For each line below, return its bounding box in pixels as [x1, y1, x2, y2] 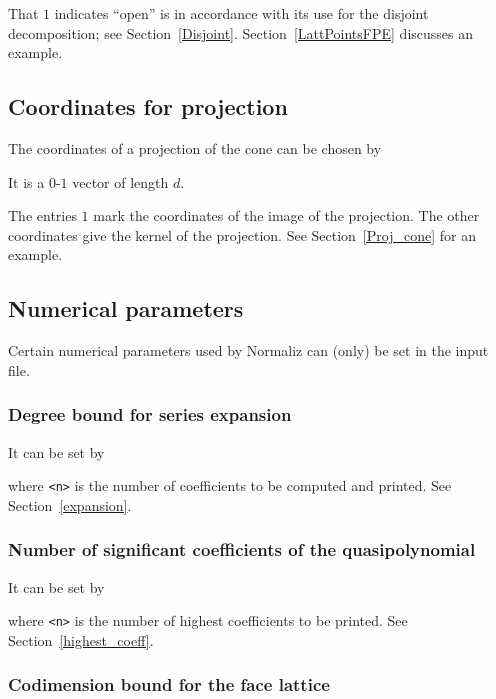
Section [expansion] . [8, 494, 132, 515]
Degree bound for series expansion [8, 402, 292, 427]
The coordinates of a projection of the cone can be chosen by [8, 137, 382, 158]
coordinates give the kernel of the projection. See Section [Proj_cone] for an [8, 224, 476, 245]
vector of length [72, 171, 169, 192]
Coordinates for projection [8, 91, 288, 122]
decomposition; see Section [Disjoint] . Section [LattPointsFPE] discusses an [8, 22, 474, 43]
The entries [8, 205, 77, 226]
